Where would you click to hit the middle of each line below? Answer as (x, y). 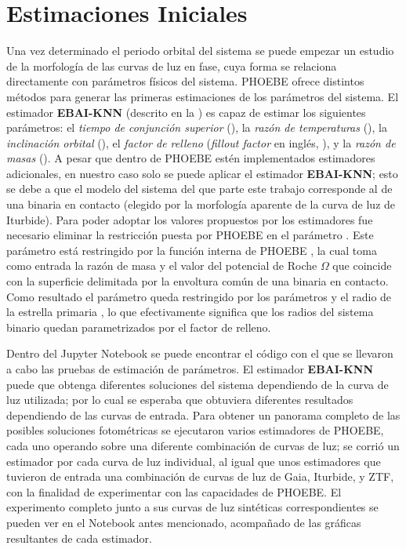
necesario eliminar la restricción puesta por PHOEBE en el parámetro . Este (190, 235)
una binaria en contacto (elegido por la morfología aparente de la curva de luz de (201, 204)
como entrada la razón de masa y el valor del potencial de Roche (162, 265)
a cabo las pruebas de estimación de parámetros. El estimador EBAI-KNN (190, 369)
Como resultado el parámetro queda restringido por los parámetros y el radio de (199, 296)
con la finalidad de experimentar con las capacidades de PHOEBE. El (174, 491)
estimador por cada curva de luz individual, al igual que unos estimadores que (194, 461)
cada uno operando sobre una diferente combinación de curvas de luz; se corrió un (203, 445)
